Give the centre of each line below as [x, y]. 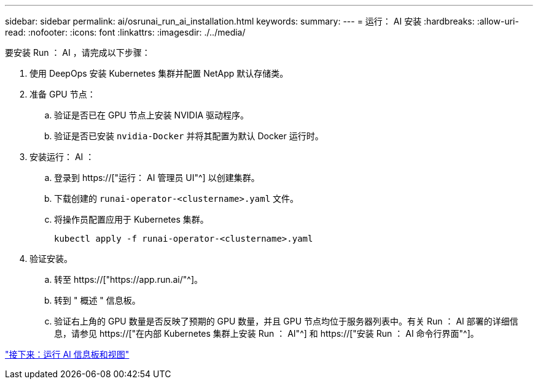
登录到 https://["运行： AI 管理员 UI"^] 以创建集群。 [157, 178]
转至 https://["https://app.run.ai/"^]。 [129, 279]
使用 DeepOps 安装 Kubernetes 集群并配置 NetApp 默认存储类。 [159, 73]
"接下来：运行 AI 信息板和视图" [67, 354]
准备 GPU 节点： [63, 94]
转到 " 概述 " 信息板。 [97, 300]
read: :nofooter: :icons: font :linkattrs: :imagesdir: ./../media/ [125, 32]
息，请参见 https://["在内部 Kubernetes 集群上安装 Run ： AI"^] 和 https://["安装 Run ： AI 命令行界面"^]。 [267, 333]
